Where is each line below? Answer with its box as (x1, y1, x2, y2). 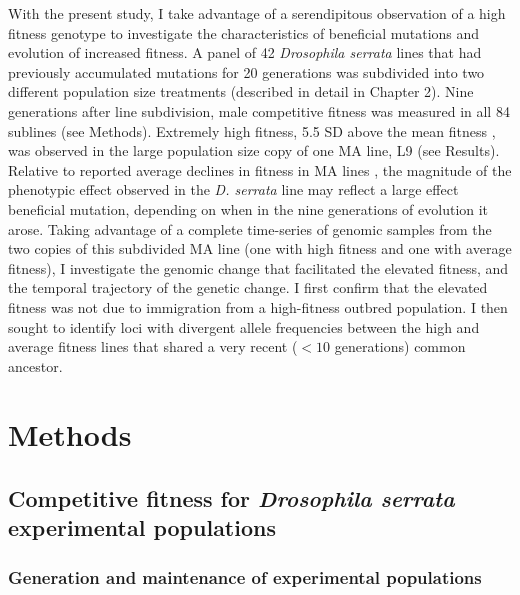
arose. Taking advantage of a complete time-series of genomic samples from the (8, 218, 492, 239)
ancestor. (8, 355, 63, 376)
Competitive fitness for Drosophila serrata (8, 483, 455, 514)
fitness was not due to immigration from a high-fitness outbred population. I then (8, 296, 508, 317)
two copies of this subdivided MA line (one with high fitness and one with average (8, 238, 512, 259)
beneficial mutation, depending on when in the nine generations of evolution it (8, 198, 489, 219)
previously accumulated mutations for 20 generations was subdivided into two (8, 61, 485, 82)
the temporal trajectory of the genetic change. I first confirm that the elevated (8, 277, 488, 298)
